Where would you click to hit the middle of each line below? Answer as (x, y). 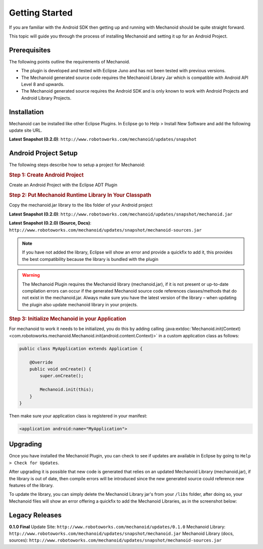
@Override (41, 362)
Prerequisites (30, 50)
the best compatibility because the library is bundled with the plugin (90, 259)
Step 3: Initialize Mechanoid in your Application (68, 319)
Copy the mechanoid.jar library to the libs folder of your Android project (81, 205)
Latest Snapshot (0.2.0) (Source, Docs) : (50, 223)
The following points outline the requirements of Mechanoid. (70, 61)
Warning (31, 275)
